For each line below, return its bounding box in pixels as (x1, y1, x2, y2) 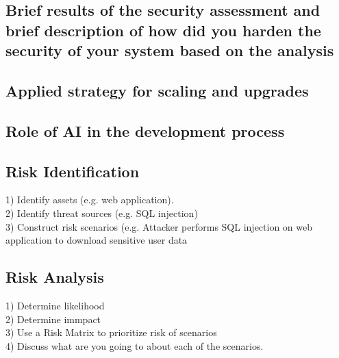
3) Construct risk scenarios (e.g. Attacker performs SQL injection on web (5, 219, 313, 233)
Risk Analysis (5, 266, 104, 287)
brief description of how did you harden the (5, 19, 321, 40)
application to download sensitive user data (5, 233, 188, 247)
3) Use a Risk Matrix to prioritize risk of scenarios (5, 325, 217, 340)
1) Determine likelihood (5, 298, 105, 312)
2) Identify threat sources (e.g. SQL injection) (5, 205, 198, 220)
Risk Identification (5, 160, 140, 181)
